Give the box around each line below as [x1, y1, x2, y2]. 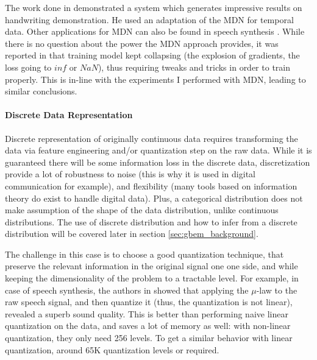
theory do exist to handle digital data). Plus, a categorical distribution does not [5, 191, 303, 204]
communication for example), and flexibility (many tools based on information [5, 179, 297, 192]
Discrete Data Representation [5, 108, 133, 121]
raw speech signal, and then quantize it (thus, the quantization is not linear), [5, 295, 293, 308]
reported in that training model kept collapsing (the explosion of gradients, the [5, 49, 300, 62]
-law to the [256, 283, 297, 296]
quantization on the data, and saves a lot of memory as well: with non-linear [5, 319, 291, 332]
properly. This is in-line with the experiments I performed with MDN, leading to [5, 72, 306, 85]
